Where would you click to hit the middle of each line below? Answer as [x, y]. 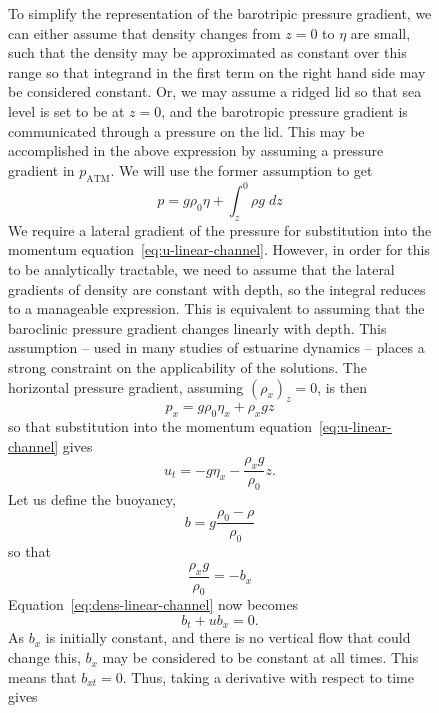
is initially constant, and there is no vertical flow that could [228, 637]
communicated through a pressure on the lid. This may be [186, 130]
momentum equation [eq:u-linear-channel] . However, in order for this [219, 249]
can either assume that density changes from [144, 32]
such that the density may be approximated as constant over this [207, 52]
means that [42, 676]
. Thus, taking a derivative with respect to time [268, 676]
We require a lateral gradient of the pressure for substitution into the [220, 229]
